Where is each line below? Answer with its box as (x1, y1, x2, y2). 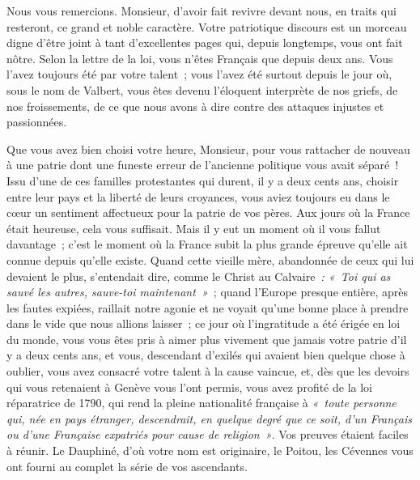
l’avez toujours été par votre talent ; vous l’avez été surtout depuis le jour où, (6, 66, 392, 83)
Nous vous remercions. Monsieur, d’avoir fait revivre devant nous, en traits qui (6, 2, 397, 19)
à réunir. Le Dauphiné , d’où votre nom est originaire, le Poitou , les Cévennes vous (6, 442, 414, 459)
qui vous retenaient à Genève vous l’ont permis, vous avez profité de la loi (6, 378, 373, 395)
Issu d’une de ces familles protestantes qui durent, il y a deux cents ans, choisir (6, 172, 399, 189)
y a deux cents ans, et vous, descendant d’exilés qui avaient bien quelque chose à (6, 346, 405, 363)
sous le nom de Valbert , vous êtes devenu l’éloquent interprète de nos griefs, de (6, 81, 398, 98)
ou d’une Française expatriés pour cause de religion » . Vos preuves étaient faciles (6, 426, 409, 443)
